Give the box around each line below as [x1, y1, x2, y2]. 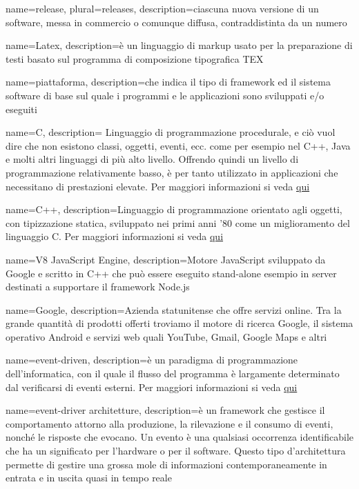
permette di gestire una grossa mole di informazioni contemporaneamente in [6, 457, 327, 471]
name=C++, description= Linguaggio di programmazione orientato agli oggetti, [6, 202, 342, 217]
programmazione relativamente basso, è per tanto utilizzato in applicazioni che [6, 165, 338, 179]
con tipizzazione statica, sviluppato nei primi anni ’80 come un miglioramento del [6, 215, 350, 230]
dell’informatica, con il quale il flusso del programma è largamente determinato [6, 366, 340, 381]
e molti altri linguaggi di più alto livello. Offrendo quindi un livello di [6, 152, 299, 166]
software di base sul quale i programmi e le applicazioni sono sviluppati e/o [6, 88, 324, 102]
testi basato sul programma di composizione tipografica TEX [6, 51, 264, 66]
